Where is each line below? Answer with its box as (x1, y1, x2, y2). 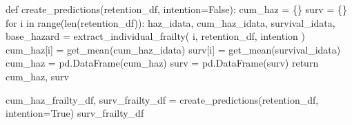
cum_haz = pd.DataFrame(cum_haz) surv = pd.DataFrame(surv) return (6, 56, 319, 70)
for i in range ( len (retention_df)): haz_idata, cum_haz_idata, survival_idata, (6, 15, 335, 30)
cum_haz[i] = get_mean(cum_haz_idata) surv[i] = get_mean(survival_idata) (6, 42, 341, 56)
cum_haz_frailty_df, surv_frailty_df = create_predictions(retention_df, (6, 92, 319, 106)
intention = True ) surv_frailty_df (6, 106, 144, 120)
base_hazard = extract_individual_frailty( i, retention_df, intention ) (6, 29, 305, 43)
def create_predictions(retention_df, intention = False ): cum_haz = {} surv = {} (6, 2, 347, 16)
